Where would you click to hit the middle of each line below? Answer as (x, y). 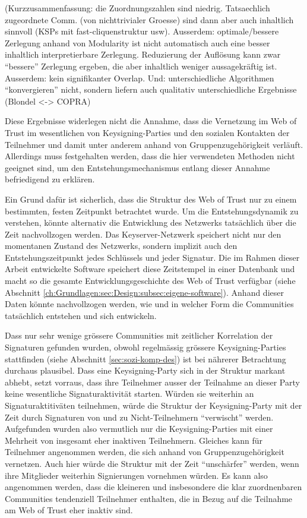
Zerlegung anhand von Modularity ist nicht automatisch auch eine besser (137, 42)
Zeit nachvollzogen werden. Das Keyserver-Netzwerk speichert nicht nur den (143, 234)
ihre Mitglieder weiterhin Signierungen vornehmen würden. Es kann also (136, 475)
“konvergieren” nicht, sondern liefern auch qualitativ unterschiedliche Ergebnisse (151, 89)
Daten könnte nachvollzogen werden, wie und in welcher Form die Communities (149, 304)
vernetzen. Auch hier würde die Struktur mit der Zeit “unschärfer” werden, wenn (152, 463)
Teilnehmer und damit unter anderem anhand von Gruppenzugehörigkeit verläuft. (154, 144)
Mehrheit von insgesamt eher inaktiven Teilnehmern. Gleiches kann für (134, 440)
